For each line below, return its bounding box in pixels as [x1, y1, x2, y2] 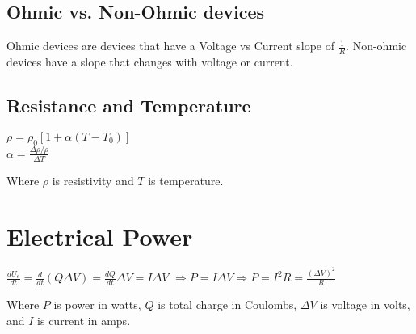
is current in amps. [37, 311, 131, 328]
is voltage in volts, [320, 296, 410, 313]
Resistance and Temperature [6, 93, 251, 118]
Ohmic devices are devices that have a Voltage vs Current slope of [6, 37, 334, 54]
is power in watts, [53, 296, 141, 313]
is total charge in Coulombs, [158, 296, 297, 313]
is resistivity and [52, 171, 134, 188]
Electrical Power [6, 219, 193, 252]
